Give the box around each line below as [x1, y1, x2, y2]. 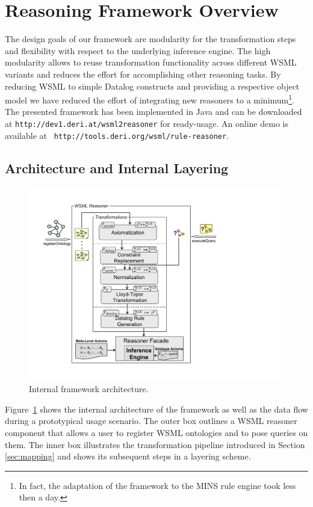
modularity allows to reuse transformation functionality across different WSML [5, 56, 297, 69]
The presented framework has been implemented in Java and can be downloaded [5, 105, 302, 118]
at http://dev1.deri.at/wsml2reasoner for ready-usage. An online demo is [5, 117, 288, 129]
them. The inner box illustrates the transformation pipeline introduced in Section [5, 438, 305, 450]
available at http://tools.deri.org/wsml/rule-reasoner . [5, 129, 229, 141]
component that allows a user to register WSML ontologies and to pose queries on [5, 426, 308, 438]
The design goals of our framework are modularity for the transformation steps [5, 32, 296, 45]
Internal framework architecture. [29, 383, 149, 395]
